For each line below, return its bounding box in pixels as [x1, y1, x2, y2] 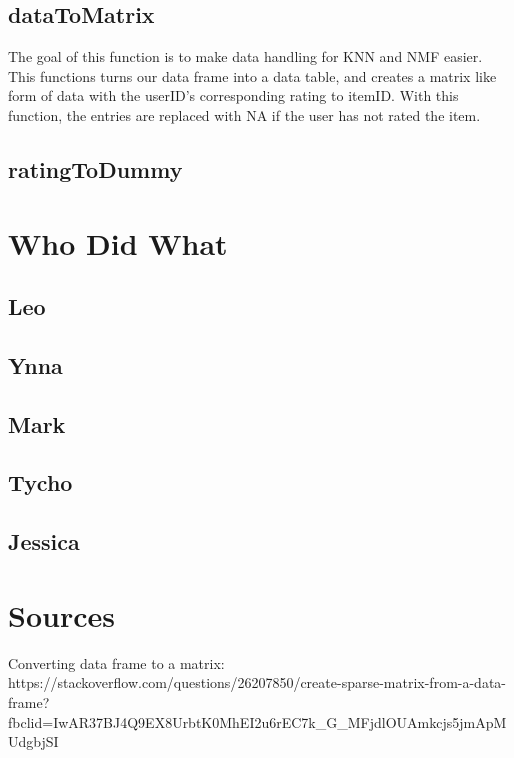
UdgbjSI [8, 731, 59, 752]
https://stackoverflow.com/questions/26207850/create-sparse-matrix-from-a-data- [8, 672, 507, 693]
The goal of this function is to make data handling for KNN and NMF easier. [8, 46, 483, 67]
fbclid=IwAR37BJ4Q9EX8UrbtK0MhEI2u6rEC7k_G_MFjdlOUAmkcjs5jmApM [8, 711, 507, 732]
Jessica [8, 526, 80, 557]
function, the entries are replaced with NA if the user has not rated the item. [8, 104, 481, 125]
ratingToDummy [8, 153, 183, 184]
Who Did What [8, 222, 228, 263]
